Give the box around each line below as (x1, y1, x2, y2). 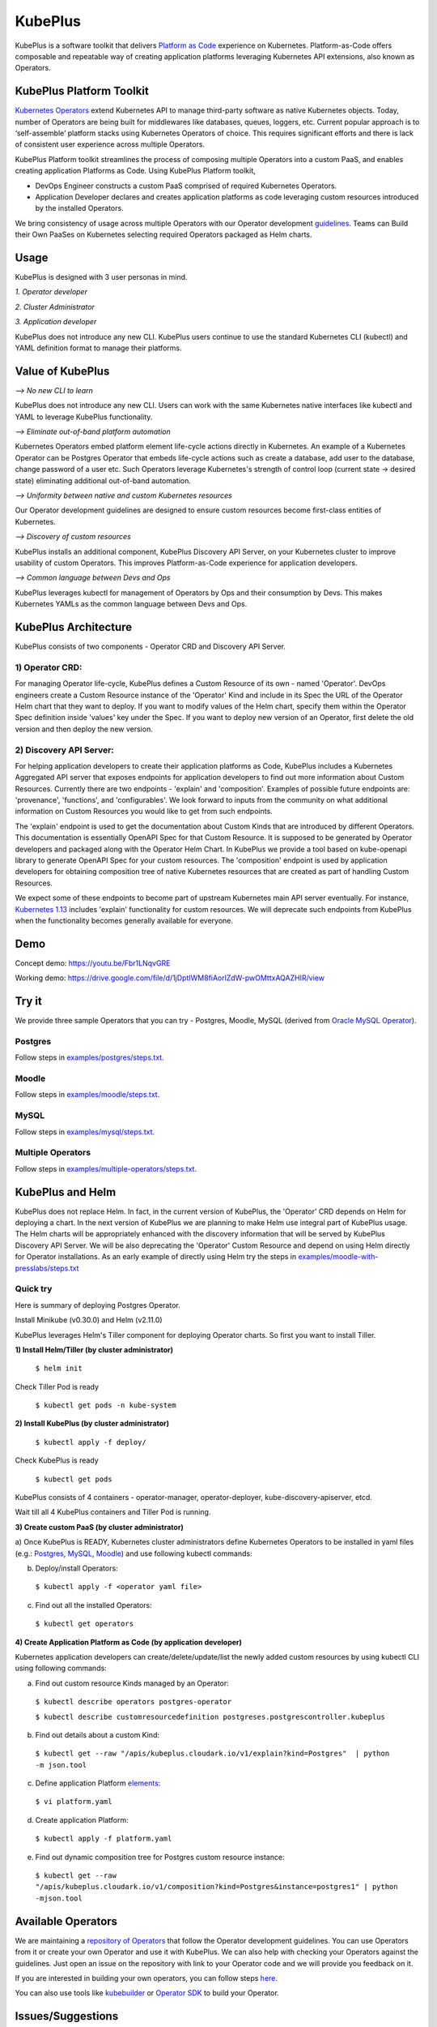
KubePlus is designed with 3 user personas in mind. (15, 272, 188, 282)
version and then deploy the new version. (15, 724, 153, 734)
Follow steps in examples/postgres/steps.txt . (15, 1052, 165, 1062)
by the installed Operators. (35, 204, 125, 213)
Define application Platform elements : (35, 1778, 161, 1788)
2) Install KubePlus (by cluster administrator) (15, 1419, 170, 1429)
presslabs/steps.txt (15, 1263, 79, 1273)
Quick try (15, 1283, 53, 1295)
